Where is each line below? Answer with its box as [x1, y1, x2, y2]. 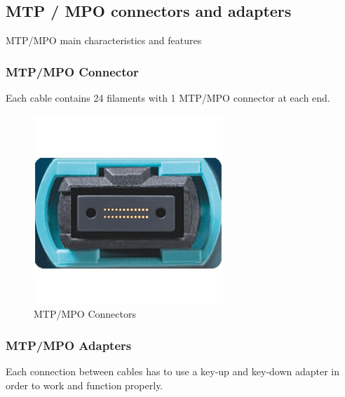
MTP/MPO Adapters [6, 336, 132, 354]
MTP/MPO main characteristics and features [6, 33, 202, 48]
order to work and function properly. [6, 377, 163, 392]
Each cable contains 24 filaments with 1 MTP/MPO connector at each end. [6, 90, 330, 105]
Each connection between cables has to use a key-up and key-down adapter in [6, 364, 340, 379]
